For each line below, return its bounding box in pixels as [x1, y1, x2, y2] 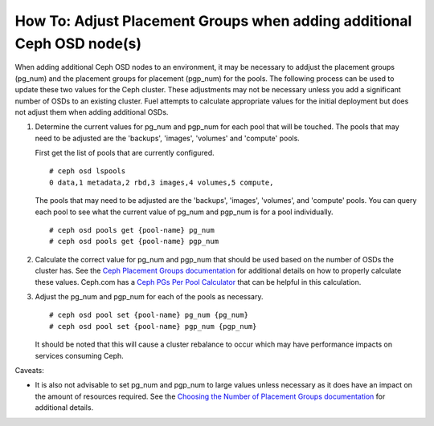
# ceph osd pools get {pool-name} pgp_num [49, 237, 219, 246]
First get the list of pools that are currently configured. [35, 148, 215, 158]
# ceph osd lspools [49, 167, 126, 176]
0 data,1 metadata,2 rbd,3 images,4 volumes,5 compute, [49, 177, 274, 187]
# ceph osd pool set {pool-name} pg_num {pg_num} [49, 310, 249, 320]
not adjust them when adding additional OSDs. [14, 107, 169, 116]
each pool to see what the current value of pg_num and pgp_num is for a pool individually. [35, 207, 334, 217]
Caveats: [14, 365, 44, 375]
